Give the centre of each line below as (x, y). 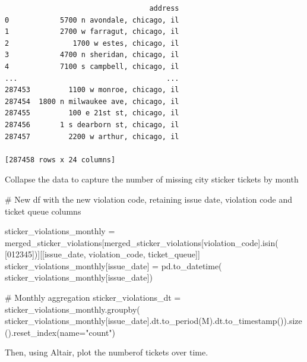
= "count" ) (97, 332)
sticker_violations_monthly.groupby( (72, 309)
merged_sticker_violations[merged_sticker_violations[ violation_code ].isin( (142, 242)
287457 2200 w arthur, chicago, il (92, 136)
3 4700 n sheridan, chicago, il (92, 55)
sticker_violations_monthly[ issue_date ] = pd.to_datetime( (113, 265)
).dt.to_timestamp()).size (256, 321)
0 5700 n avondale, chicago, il (92, 20)
